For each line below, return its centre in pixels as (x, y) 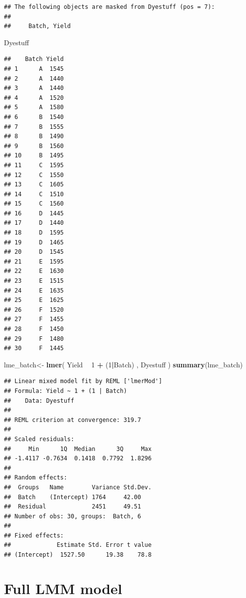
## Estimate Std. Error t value (78, 545)
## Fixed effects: (34, 535)
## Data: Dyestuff (39, 401)
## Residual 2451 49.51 (73, 507)
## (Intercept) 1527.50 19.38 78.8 (78, 555)
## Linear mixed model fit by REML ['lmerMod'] (83, 381)
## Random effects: (36, 478)
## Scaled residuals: (39, 439)
